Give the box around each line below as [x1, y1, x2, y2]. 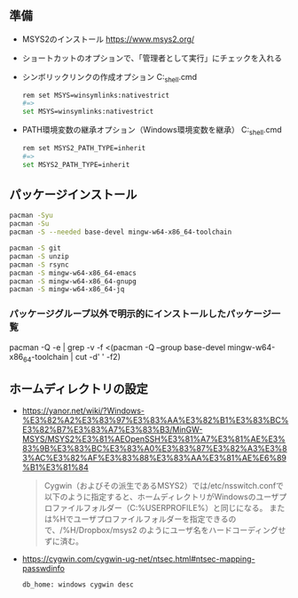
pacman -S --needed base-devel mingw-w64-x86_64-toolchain [9, 227, 232, 237]
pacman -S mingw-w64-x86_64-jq [9, 285, 125, 294]
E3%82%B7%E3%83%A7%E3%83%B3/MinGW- [21, 425, 203, 435]
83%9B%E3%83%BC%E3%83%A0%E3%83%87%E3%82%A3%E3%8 [21, 443, 288, 454]
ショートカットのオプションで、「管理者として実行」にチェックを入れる [21, 52, 282, 63]
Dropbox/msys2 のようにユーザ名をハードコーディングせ [78, 525, 286, 536]
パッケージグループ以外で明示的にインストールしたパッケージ [9, 307, 272, 320]
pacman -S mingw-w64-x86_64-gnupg [9, 276, 137, 286]
